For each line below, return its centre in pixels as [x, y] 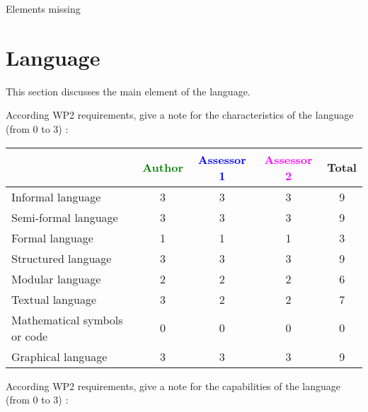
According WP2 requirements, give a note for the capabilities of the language [173, 385]
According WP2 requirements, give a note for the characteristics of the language [180, 115]
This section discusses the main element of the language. [128, 91]
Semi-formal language [65, 217]
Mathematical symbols [67, 319]
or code [30, 336]
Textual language [54, 299]
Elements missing [43, 8]
